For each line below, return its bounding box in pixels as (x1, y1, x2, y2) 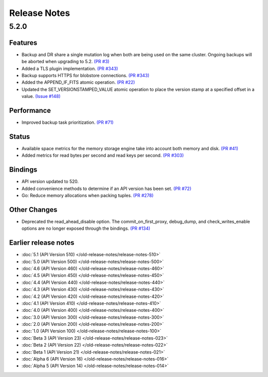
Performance (9, 106, 51, 114)
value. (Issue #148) (21, 94, 61, 99)
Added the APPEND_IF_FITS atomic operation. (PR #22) (21, 80, 135, 86)
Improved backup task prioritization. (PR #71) (21, 119, 114, 125)
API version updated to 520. (21, 179, 79, 185)
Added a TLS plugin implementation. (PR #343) (21, 65, 119, 72)
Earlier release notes (9, 239, 74, 247)
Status (9, 132, 30, 141)
